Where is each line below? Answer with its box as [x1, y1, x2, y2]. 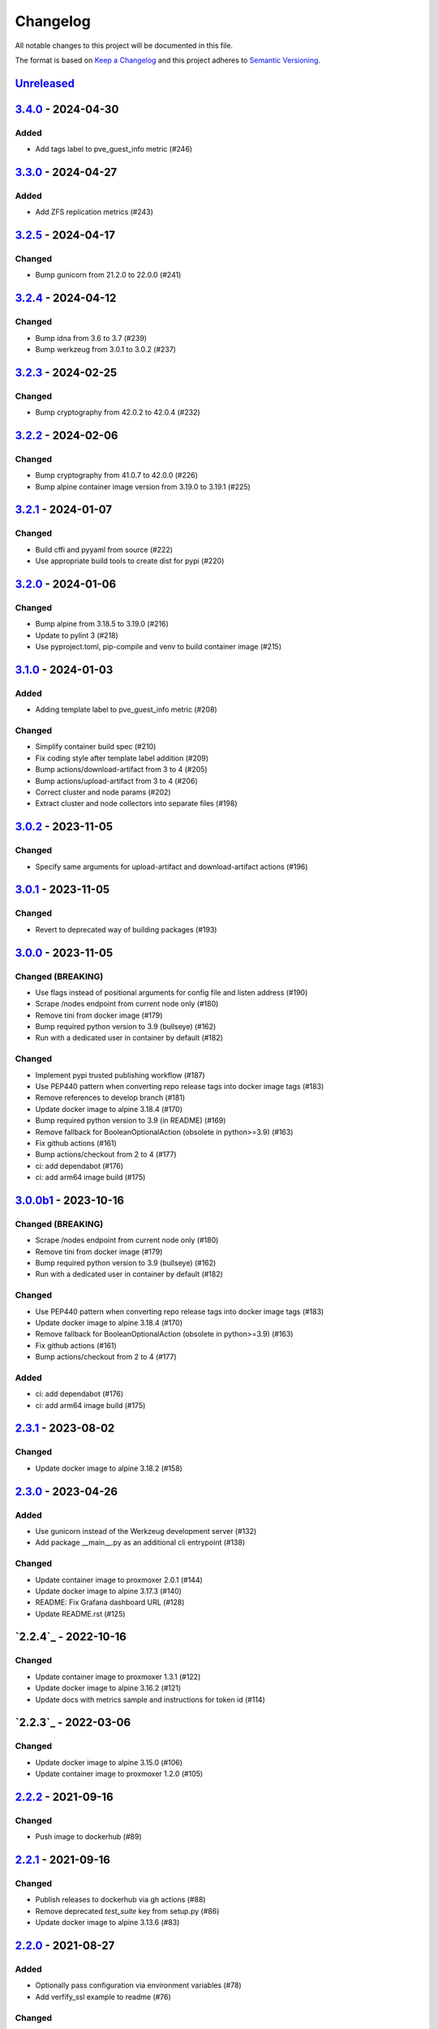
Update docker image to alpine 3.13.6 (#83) [35, 1918, 180, 1928]
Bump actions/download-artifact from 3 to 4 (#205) [35, 765, 208, 774]
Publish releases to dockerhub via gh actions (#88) [35, 1895, 206, 1905]
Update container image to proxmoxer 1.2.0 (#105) [35, 1769, 204, 1779]
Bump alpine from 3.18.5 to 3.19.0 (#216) [35, 619, 170, 629]
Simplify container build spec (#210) [35, 742, 157, 752]
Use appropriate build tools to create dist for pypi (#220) [35, 556, 225, 566]
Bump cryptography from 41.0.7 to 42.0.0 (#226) [35, 471, 199, 480]
